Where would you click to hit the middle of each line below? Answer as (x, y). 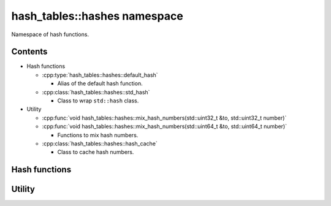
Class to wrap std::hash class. (98, 101)
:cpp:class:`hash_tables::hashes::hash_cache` (100, 143)
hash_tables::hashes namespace (97, 16)
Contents (29, 52)
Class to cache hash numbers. (96, 152)
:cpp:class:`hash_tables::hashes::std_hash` (96, 92)
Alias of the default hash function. (100, 83)
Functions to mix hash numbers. (98, 135)
